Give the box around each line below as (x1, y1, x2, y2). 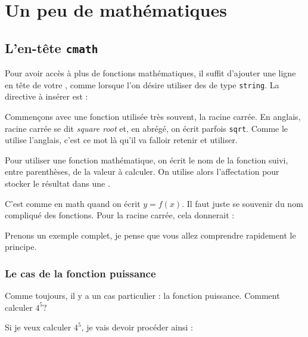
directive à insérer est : (5, 90, 88, 103)
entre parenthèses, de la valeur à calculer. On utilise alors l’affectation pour (5, 165, 279, 178)
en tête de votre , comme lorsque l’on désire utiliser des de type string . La (5, 78, 279, 91)
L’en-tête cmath (5, 38, 98, 57)
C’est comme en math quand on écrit (5, 197, 141, 209)
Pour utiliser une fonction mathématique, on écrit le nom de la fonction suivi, (5, 153, 288, 166)
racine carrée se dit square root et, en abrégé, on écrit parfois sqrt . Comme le (5, 122, 288, 134)
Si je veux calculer (5, 321, 71, 333)
